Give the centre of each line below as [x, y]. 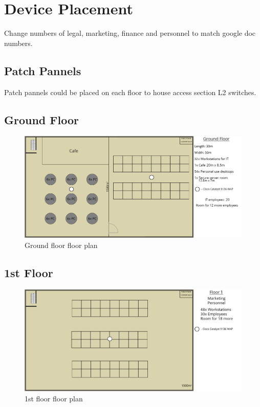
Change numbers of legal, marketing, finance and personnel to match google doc [130, 33]
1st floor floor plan [54, 398]
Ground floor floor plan [61, 245]
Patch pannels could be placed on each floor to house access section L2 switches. [130, 92]
